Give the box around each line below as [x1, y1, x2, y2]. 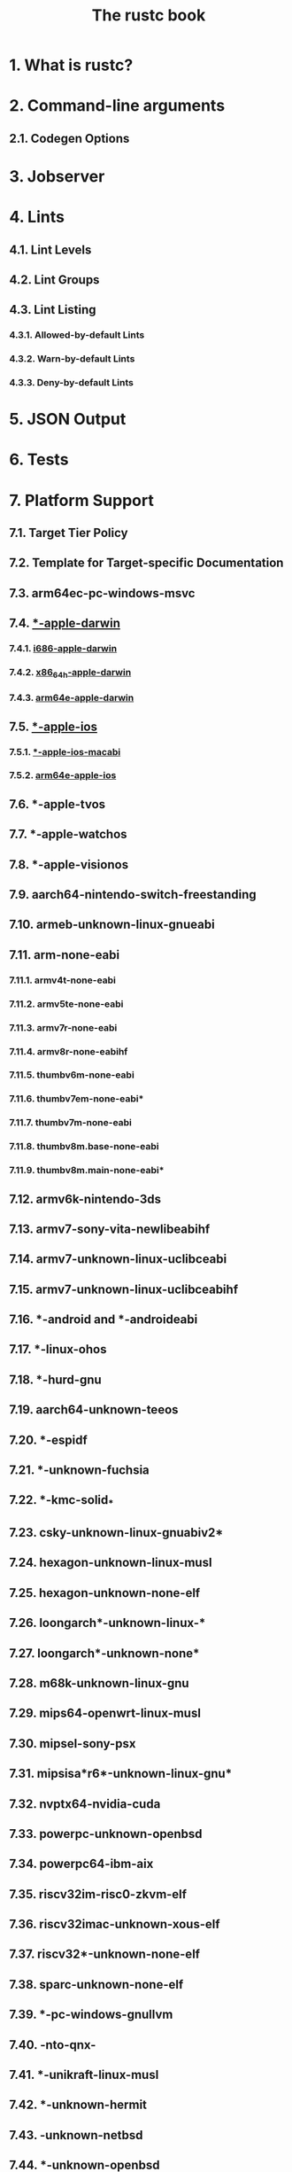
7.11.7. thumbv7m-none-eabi [9, 1117, 133, 1129]
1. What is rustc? [9, 55, 134, 75]
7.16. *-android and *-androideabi [9, 1312, 198, 1327]
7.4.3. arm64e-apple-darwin [9, 692, 134, 705]
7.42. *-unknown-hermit [9, 2098, 148, 2113]
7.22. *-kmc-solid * [9, 1492, 114, 1510]
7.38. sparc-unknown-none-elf [9, 1977, 184, 1992]
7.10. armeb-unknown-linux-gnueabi [9, 917, 215, 932]
